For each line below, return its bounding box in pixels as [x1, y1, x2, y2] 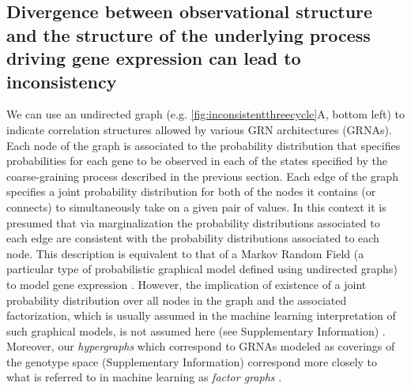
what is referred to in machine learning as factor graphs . [6, 369, 282, 385]
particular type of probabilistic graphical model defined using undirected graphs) [6, 261, 398, 277]
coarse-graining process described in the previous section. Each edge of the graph [6, 167, 398, 184]
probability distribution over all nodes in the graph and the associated [6, 291, 347, 308]
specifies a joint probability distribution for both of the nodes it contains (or [6, 183, 376, 200]
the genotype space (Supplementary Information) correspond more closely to [6, 353, 378, 369]
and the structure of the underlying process [6, 22, 371, 47]
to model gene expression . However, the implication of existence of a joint [6, 276, 367, 292]
